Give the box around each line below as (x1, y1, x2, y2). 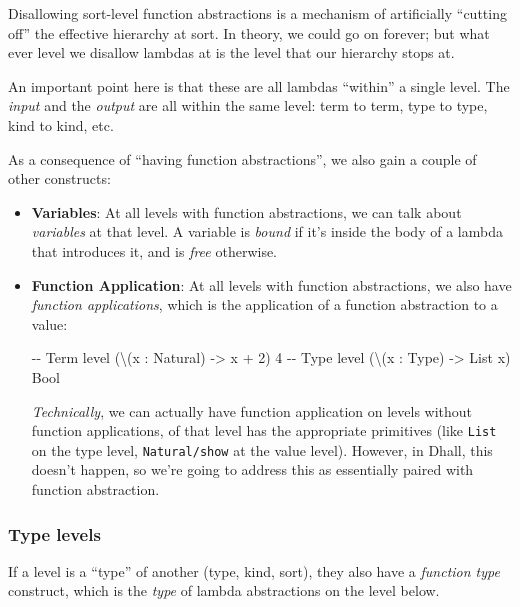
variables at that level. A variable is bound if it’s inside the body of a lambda (31, 221, 503, 242)
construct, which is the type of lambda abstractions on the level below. (8, 580, 440, 601)
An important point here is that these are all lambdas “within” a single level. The (8, 75, 510, 96)
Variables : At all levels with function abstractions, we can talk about (31, 201, 462, 222)
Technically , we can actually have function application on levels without (31, 400, 473, 421)
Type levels (8, 521, 101, 546)
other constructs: (8, 168, 111, 189)
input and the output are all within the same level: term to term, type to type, (8, 95, 488, 116)
